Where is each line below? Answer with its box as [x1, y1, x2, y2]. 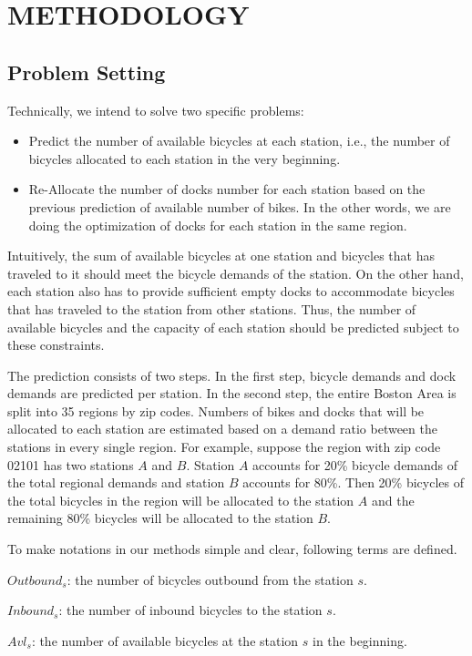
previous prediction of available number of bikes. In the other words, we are [28, 197, 451, 216]
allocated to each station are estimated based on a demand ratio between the [7, 419, 437, 438]
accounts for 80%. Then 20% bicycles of [242, 473, 465, 492]
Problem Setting [7, 57, 166, 86]
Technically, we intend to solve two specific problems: [7, 100, 304, 119]
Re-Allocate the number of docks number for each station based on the [28, 179, 426, 199]
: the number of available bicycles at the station [31, 630, 299, 650]
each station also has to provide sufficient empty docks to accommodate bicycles [7, 282, 455, 301]
